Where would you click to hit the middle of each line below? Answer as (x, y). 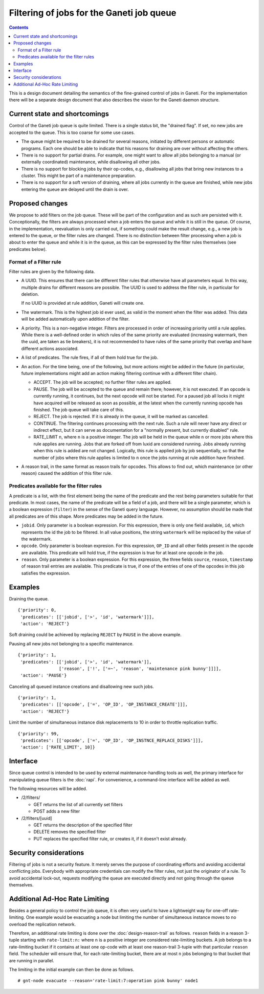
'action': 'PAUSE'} (44, 675)
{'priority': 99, (38, 734)
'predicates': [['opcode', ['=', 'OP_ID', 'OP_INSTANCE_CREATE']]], (104, 705)
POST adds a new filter (57, 811)
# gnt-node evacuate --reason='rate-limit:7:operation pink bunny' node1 (108, 981)
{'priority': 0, (37, 610)
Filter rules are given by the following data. (52, 271)
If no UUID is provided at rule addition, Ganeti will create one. (83, 303)
